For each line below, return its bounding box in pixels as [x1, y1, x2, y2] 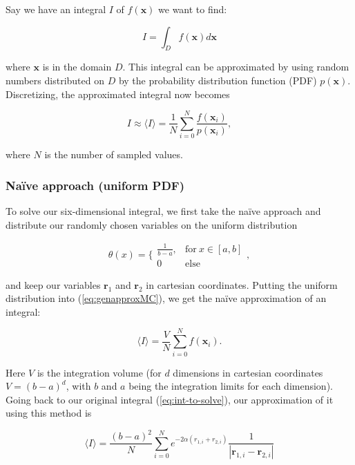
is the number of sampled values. [44, 147, 183, 162]
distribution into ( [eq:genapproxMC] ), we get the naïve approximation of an [6, 291, 327, 305]
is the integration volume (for [37, 365, 162, 379]
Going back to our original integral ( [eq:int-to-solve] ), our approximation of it [6, 392, 334, 406]
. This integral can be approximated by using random [122, 59, 349, 74]
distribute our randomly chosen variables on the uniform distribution [6, 217, 298, 231]
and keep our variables [6, 277, 101, 292]
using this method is [6, 406, 92, 420]
